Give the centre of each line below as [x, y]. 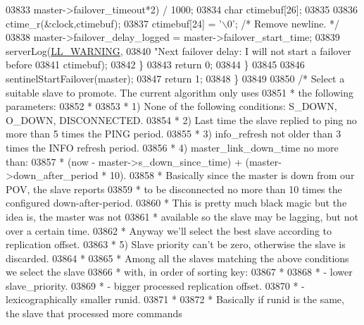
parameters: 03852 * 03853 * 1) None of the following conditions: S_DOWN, [171, 106]
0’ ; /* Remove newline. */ [283, 23]
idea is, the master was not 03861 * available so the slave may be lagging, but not [182, 216]
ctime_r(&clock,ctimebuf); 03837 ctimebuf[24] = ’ [114, 23]
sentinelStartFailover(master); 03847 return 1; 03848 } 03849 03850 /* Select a [175, 78]
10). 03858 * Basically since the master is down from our [232, 175]
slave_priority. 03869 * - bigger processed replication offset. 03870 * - [155, 285]
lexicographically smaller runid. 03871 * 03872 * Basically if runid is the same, [175, 299]
